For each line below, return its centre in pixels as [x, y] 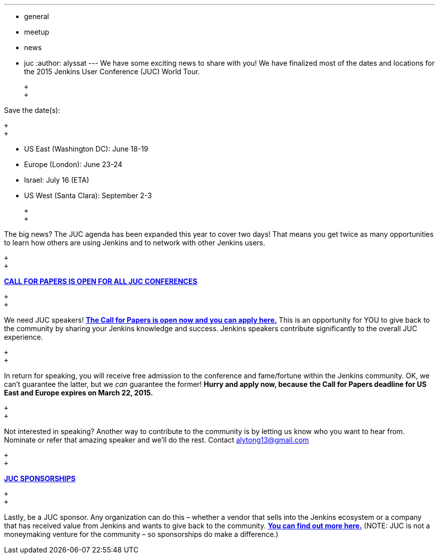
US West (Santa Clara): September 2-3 [88, 195]
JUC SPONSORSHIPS [40, 478]
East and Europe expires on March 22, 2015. [79, 393]
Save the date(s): [32, 110]
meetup [37, 32]
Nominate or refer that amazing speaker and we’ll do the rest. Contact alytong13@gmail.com [157, 440]
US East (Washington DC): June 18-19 [86, 149]
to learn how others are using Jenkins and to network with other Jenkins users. [135, 243]
